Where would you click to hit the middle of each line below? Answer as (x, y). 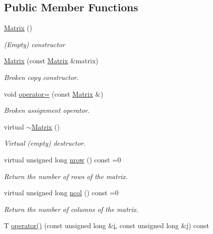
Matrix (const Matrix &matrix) (51, 61)
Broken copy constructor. (41, 77)
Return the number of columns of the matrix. (71, 209)
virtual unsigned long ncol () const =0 (61, 193)
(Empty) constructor (35, 44)
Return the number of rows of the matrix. (66, 176)
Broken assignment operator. (47, 110)
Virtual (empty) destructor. (45, 143)
